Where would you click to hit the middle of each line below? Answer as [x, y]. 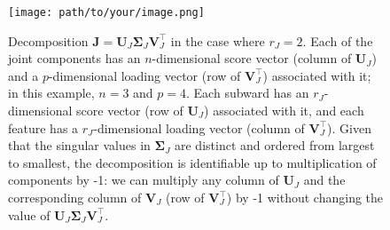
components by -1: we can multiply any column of [144, 180]
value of [29, 214]
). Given [349, 127]
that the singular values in [79, 145]
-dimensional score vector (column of [252, 58]
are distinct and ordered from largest [275, 145]
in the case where [218, 40]
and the [324, 180]
